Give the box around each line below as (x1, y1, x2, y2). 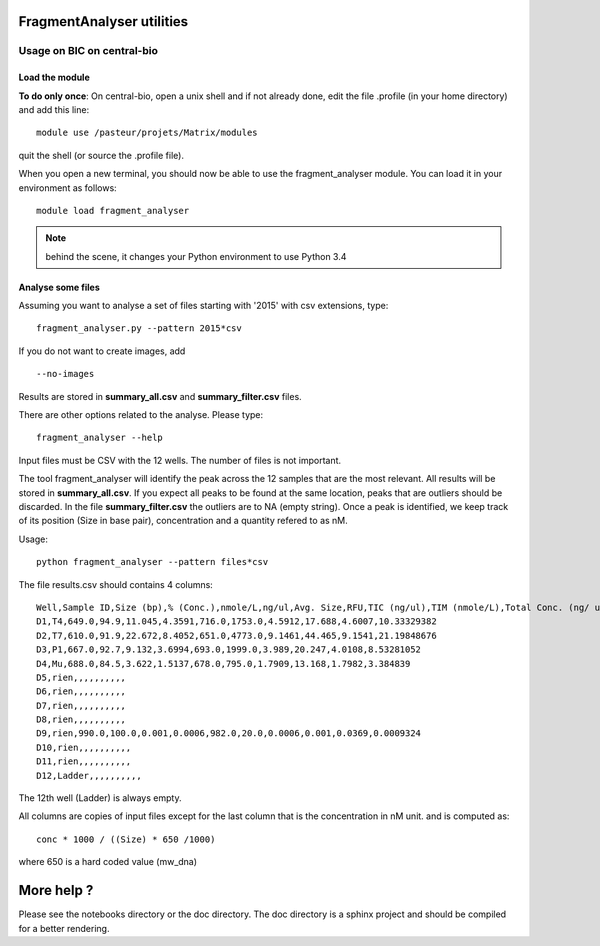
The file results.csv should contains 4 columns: (18, 578, 214, 590)
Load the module (18, 71, 90, 84)
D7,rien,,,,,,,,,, (36, 700, 127, 711)
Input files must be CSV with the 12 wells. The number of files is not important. (18, 454, 342, 466)
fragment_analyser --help (36, 432, 164, 444)
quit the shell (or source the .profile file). (18, 149, 185, 161)
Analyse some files (18, 281, 100, 293)
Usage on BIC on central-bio (18, 44, 159, 58)
